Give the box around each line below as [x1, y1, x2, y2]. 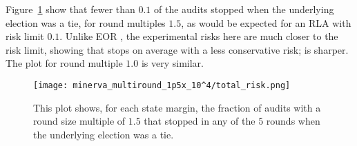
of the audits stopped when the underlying [154, 2, 334, 16]
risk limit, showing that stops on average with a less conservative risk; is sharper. [6, 42, 349, 56]
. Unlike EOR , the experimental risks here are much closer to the [59, 29, 338, 43]
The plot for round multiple [6, 56, 123, 70]
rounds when [266, 114, 320, 128]
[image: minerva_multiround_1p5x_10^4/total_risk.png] [33, 80, 291, 90]
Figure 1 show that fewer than [6, 2, 135, 16]
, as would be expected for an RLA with [181, 15, 351, 30]
